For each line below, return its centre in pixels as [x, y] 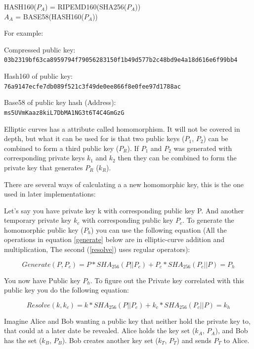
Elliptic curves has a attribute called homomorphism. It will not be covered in [122, 128]
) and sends [194, 340]
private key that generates [43, 167]
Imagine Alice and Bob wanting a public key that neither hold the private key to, [127, 321]
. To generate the [208, 220]
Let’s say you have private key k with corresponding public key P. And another [124, 210]
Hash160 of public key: [38, 76]
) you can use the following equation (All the [159, 229]
